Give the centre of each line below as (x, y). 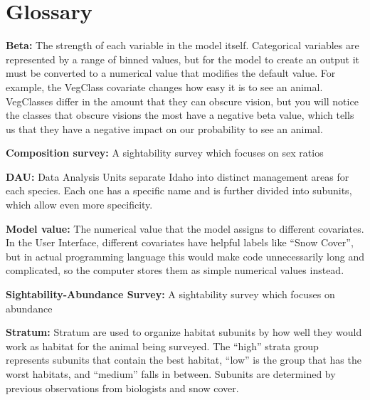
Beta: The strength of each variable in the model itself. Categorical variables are (183, 45)
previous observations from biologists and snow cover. (122, 388)
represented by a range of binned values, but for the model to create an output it (183, 59)
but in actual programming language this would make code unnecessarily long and (185, 256)
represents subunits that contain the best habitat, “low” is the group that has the (184, 360)
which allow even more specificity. (79, 205)
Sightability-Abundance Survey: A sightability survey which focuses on (170, 294)
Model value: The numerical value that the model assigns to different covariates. (185, 228)
